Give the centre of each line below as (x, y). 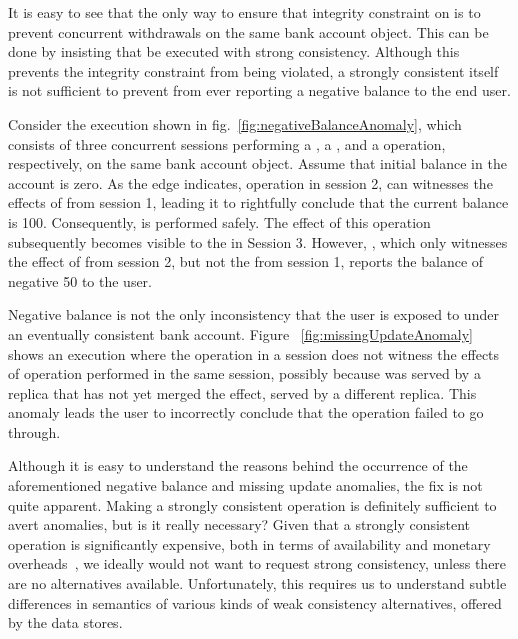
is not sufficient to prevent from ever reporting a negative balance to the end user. (259, 90)
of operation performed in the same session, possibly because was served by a (244, 373)
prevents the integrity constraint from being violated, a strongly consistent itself (253, 70)
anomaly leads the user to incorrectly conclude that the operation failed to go (246, 412)
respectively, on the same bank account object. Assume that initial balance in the (257, 163)
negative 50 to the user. (80, 280)
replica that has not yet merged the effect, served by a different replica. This (242, 392)
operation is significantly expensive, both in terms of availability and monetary (249, 543)
